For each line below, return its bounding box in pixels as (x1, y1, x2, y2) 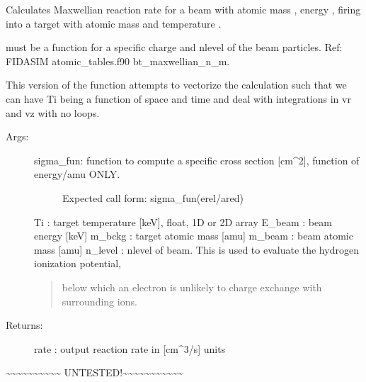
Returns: (6, 318, 43, 332)
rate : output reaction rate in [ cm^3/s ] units (34, 341, 226, 356)
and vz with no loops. (6, 105, 100, 120)
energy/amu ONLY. (34, 167, 120, 181)
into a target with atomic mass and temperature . (6, 16, 222, 30)
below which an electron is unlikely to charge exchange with (62, 279, 322, 294)
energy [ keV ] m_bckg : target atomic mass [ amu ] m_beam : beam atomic (34, 228, 353, 243)
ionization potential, (34, 256, 121, 271)
